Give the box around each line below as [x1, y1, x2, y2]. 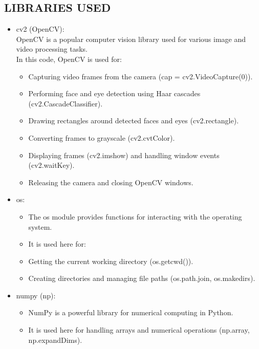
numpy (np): [16, 290, 56, 300]
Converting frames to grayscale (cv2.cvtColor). [28, 132, 175, 143]
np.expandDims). [28, 334, 82, 345]
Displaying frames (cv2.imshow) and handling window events [28, 149, 220, 160]
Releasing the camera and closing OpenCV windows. [28, 177, 193, 187]
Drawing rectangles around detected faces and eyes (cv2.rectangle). [28, 115, 239, 126]
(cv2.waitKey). [28, 160, 75, 170]
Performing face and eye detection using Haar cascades [28, 88, 201, 99]
